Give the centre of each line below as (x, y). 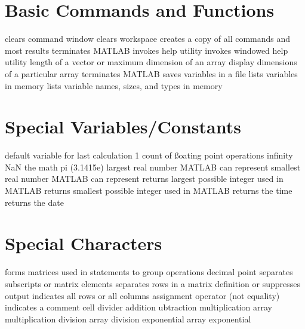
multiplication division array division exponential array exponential (128, 319)
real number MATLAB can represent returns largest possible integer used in (144, 179)
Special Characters (84, 243)
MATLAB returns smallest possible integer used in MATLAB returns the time (149, 190)
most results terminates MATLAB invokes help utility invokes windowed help (147, 50)
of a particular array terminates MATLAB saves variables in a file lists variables (151, 73)
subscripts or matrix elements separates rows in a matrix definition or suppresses (153, 283)
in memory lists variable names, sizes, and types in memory (114, 85)
